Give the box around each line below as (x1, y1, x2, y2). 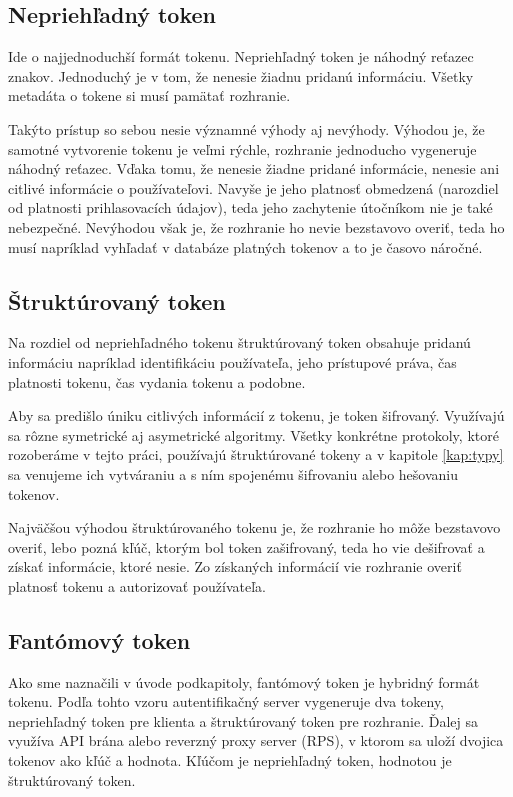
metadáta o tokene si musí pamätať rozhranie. (8, 85, 291, 106)
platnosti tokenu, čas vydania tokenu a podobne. (8, 371, 306, 392)
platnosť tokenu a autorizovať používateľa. (8, 575, 266, 596)
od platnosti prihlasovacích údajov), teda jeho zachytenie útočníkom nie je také (8, 197, 493, 218)
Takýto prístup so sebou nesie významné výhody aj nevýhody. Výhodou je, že (8, 118, 485, 139)
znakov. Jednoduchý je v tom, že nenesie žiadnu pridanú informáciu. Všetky (8, 65, 474, 86)
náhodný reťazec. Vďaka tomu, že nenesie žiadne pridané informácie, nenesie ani (8, 158, 500, 179)
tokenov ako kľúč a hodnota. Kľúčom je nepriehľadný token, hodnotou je (8, 750, 452, 771)
